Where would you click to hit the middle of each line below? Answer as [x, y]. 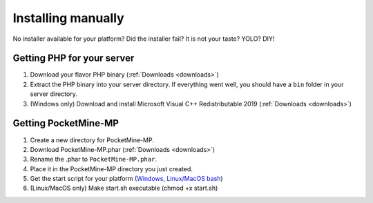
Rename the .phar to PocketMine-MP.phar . [93, 159]
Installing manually [68, 18]
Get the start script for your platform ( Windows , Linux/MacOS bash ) [127, 179]
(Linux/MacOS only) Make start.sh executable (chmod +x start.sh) [124, 188]
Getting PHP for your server [74, 58]
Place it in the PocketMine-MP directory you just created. [112, 168]
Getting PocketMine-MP [66, 123]
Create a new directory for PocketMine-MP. [92, 140]
